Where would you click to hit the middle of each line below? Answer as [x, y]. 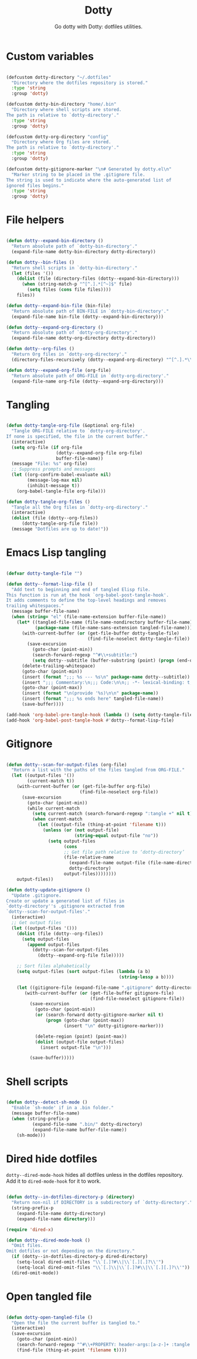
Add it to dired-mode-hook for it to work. [54, 1181]
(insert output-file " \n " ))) [76, 1047]
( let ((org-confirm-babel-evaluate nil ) [61, 475]
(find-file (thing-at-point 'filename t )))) [72, 1350]
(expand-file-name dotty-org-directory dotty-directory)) [84, 338]
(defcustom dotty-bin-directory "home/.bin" [61, 104]
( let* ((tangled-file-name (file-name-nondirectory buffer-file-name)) [106, 622]
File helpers [35, 220]
